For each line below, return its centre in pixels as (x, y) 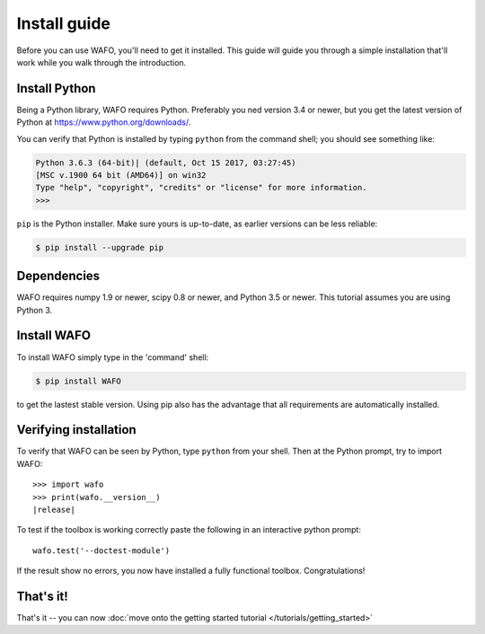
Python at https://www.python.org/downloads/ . (104, 122)
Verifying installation (76, 430)
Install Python (56, 88)
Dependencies (58, 276)
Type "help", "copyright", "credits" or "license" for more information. (201, 188)
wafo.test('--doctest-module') (101, 550)
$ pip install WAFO (78, 381)
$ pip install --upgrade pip (100, 247)
